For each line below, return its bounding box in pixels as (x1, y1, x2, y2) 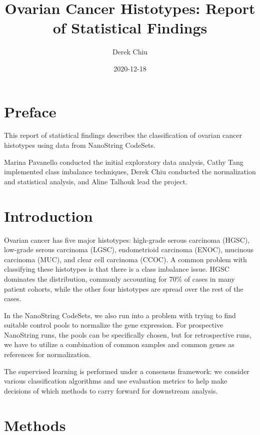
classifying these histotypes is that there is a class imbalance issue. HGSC (4, 264, 229, 274)
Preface (4, 101, 56, 121)
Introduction (4, 205, 93, 226)
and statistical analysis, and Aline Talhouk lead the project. (4, 176, 187, 186)
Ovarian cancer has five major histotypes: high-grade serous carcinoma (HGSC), (4, 234, 250, 245)
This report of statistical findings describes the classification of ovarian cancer (4, 130, 242, 140)
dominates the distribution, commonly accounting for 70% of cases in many (4, 273, 235, 284)
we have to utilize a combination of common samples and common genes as (4, 339, 234, 350)
